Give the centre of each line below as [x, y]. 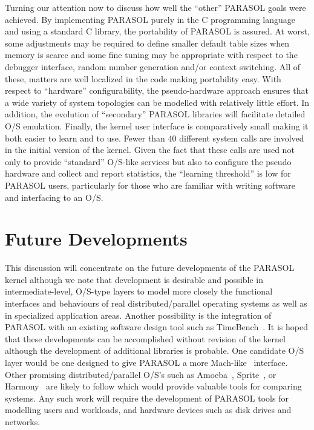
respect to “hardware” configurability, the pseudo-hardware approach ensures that [157, 90]
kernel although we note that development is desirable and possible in [134, 279]
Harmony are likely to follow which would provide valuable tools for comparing [153, 386]
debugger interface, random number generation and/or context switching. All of [153, 66]
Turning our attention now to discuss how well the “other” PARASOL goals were [155, 7]
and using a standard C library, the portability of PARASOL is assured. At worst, [157, 31]
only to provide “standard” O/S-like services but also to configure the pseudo [148, 161]
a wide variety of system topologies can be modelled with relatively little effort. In [157, 102]
